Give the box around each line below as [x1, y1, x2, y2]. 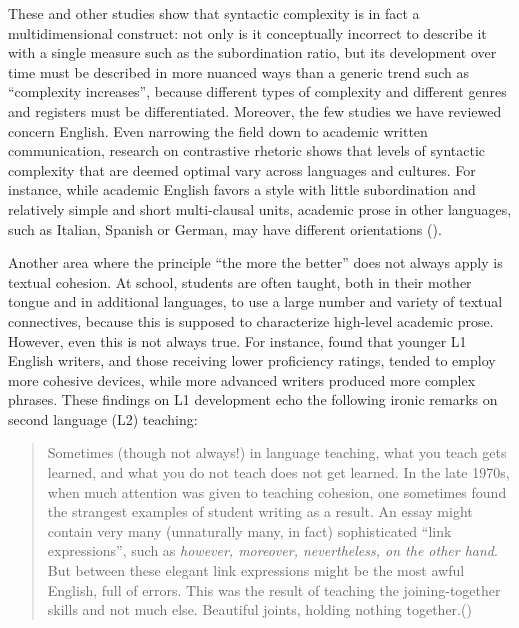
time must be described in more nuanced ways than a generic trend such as [8, 61, 469, 82]
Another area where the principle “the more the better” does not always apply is [8, 252, 503, 273]
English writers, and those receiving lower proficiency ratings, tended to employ [8, 350, 496, 371]
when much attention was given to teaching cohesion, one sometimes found [47, 481, 507, 502]
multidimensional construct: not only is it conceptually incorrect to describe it [8, 22, 487, 43]
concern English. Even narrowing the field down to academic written [8, 120, 428, 141]
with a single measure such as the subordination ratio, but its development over [8, 42, 497, 63]
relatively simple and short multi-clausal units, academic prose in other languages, [8, 198, 512, 219]
